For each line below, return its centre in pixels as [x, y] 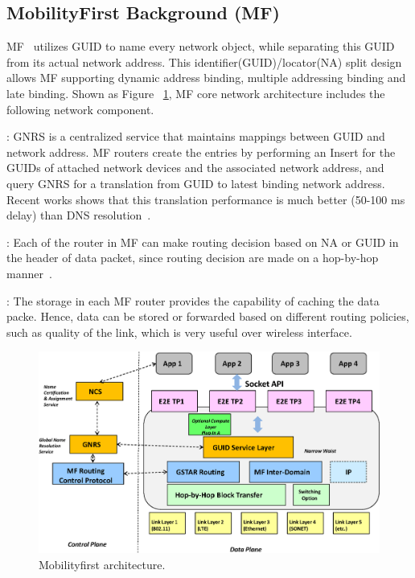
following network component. [80, 109]
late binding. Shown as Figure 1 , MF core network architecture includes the [196, 93]
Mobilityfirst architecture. [102, 565]
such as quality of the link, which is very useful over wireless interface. [179, 332]
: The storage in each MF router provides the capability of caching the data [193, 300]
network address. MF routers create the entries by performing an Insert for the [201, 152]
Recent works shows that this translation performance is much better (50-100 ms [206, 199]
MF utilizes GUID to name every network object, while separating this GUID [201, 46]
